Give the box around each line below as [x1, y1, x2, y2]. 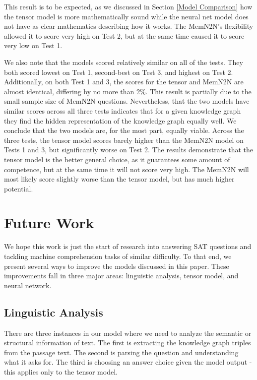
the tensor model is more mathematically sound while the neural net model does [4, 11, 249, 21]
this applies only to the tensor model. [4, 366, 118, 377]
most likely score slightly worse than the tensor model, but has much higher [4, 174, 235, 184]
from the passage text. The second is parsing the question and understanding [4, 347, 239, 357]
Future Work [4, 212, 94, 233]
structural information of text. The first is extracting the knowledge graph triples [4, 337, 251, 348]
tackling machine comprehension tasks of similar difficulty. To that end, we [4, 251, 232, 261]
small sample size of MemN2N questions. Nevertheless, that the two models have [4, 96, 250, 106]
